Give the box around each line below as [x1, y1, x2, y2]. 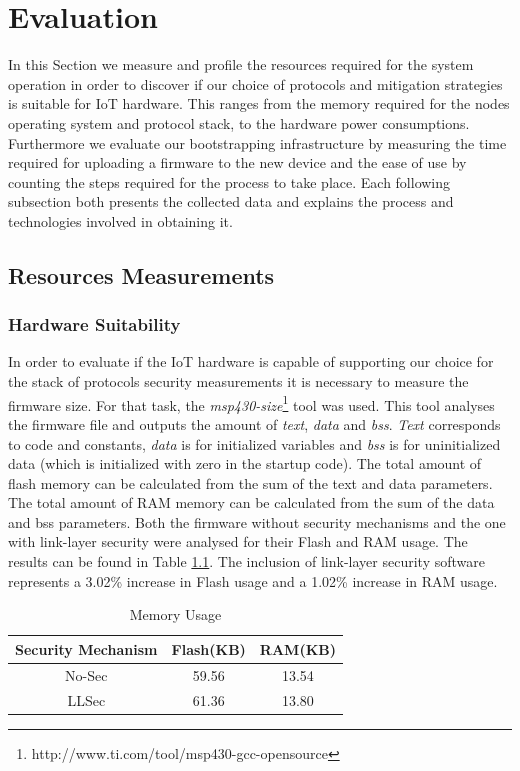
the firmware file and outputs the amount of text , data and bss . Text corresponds [8, 413, 501, 434]
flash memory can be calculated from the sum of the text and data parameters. [8, 472, 493, 493]
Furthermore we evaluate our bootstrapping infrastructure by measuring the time [8, 132, 507, 153]
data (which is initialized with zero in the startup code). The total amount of [8, 453, 482, 474]
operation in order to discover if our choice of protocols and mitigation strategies [8, 73, 503, 94]
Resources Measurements [8, 259, 275, 290]
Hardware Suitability [8, 312, 181, 337]
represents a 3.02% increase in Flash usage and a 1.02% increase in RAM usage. [8, 570, 498, 591]
